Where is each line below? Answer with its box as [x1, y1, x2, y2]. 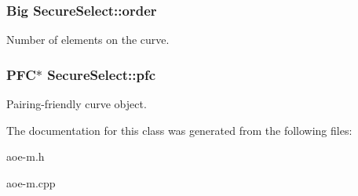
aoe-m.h [6, 148, 45, 165]
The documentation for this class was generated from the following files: [6, 122, 353, 138]
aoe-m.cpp [6, 174, 56, 191]
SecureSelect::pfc [47, 64, 156, 84]
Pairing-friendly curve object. [6, 96, 147, 112]
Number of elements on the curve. [6, 31, 170, 48]
